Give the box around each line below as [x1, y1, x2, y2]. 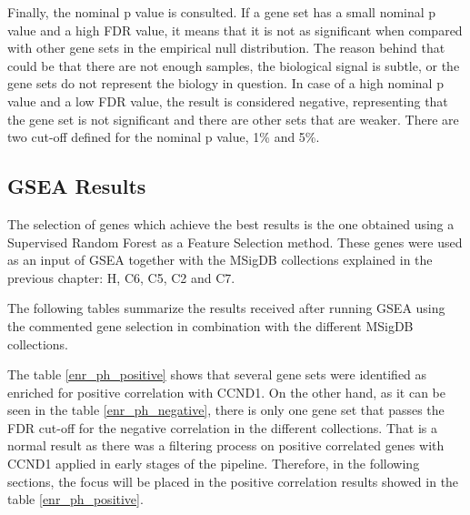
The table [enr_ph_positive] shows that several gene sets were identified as [7, 365, 427, 384]
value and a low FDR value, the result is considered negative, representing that [7, 91, 448, 110]
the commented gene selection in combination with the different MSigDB [7, 316, 414, 335]
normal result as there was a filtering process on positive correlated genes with [7, 436, 445, 455]
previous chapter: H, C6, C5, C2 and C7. [7, 268, 235, 287]
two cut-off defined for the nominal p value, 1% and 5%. [7, 127, 320, 146]
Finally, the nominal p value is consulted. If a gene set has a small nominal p [7, 3, 436, 21]
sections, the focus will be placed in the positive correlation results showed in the [7, 471, 459, 490]
